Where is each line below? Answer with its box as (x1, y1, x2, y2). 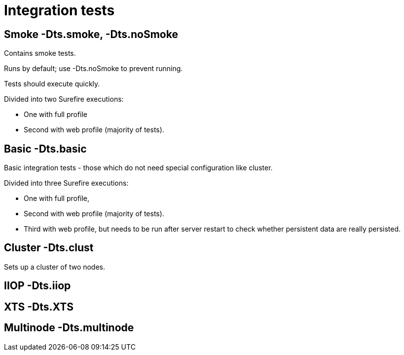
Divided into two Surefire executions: (4, 95, 124, 104)
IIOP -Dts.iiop (4, 279, 71, 292)
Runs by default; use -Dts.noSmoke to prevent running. (4, 64, 183, 73)
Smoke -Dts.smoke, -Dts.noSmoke (4, 28, 178, 40)
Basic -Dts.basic (4, 142, 87, 155)
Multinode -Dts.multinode (4, 321, 134, 334)
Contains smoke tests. (4, 49, 76, 58)
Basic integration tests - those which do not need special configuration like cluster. (4, 163, 273, 172)
